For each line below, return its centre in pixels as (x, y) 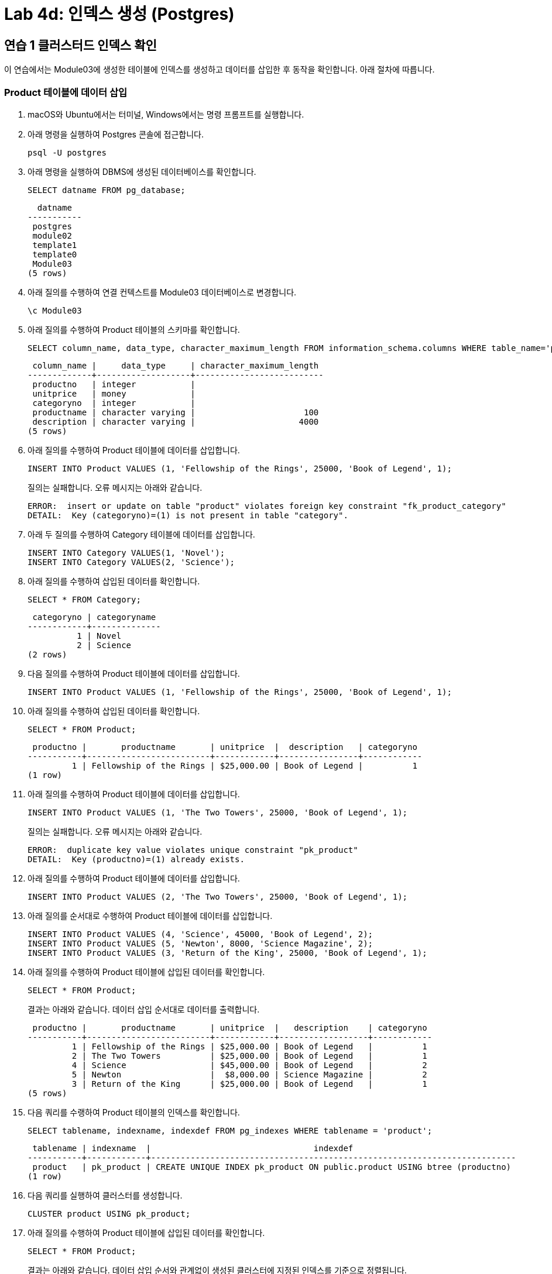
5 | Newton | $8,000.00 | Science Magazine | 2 (249, 1074)
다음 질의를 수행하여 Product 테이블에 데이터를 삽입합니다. (134, 673)
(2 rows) (47, 654)
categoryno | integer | (114, 403)
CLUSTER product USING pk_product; (109, 1213)
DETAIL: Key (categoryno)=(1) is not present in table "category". (188, 515)
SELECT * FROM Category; (84, 599)
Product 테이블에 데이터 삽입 (66, 92)
